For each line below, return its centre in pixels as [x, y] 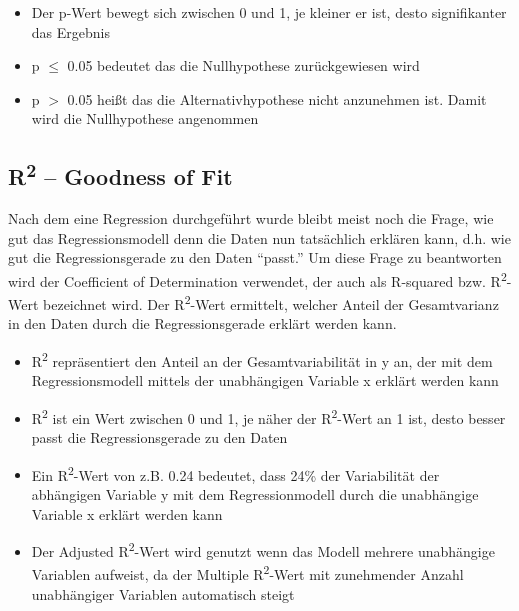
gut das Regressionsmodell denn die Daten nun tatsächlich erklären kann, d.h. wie [259, 237]
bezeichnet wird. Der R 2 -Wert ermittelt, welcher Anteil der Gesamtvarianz [271, 302]
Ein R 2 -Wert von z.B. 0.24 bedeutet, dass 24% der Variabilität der [235, 473]
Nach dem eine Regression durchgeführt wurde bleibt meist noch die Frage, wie [251, 218]
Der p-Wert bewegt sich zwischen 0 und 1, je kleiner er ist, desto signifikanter [269, 12]
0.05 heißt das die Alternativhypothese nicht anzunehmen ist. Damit [277, 98]
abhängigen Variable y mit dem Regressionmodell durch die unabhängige [255, 493]
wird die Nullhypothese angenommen [145, 118]
